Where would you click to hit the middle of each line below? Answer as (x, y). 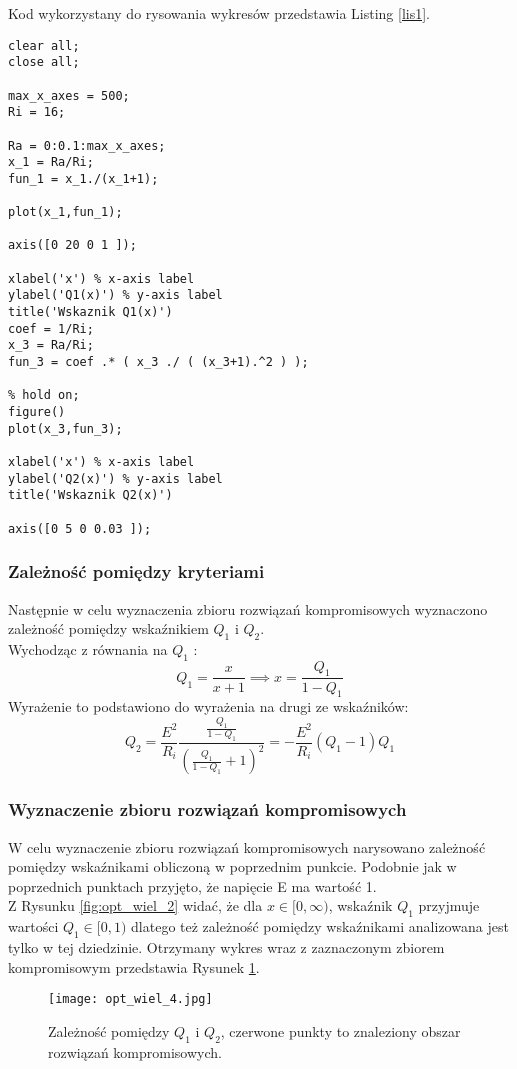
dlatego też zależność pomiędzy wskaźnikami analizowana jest (320, 926)
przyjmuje (449, 905)
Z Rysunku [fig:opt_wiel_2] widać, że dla (135, 905)
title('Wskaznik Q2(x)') (90, 495)
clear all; (44, 45)
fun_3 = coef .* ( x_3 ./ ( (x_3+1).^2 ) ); (158, 362)
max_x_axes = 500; (69, 95)
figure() (37, 412)
